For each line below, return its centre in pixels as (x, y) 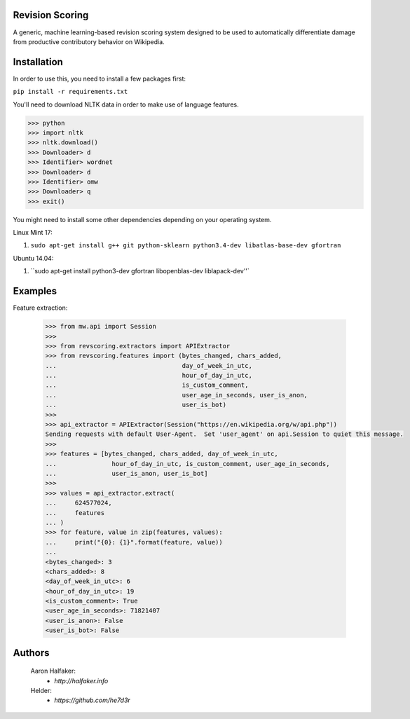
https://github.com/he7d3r (93, 700)
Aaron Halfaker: (53, 671)
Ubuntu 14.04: (33, 258)
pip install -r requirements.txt (70, 92)
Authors (31, 653)
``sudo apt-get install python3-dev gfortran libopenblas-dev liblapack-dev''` (140, 271)
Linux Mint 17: (33, 233)
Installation (38, 62)
